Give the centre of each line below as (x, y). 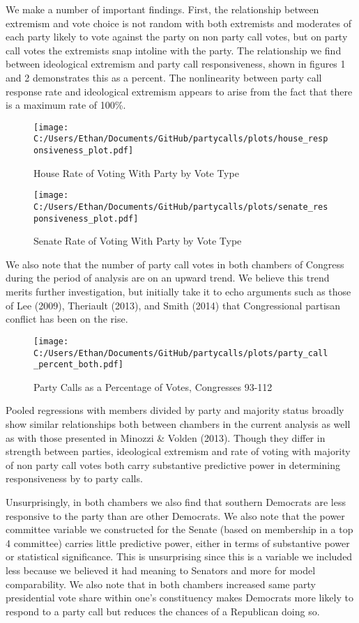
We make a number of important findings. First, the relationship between (162, 9)
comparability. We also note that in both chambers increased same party (161, 584)
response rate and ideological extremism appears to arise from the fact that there (179, 91)
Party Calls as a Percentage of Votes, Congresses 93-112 (153, 386)
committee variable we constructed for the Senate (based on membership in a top (179, 529)
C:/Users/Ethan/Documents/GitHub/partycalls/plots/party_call (181, 353)
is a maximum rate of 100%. (66, 105)
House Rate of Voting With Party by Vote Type (136, 172)
